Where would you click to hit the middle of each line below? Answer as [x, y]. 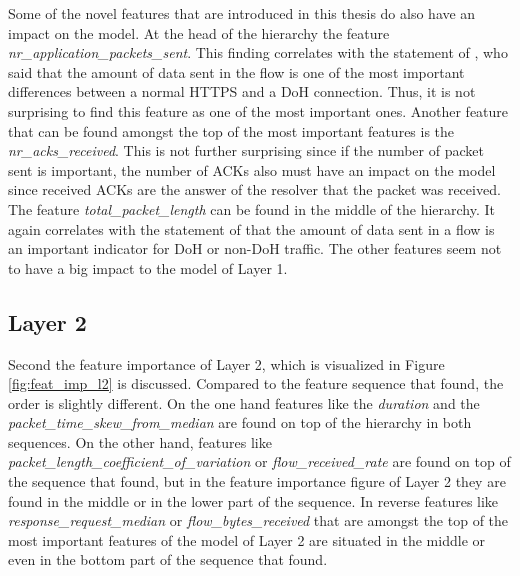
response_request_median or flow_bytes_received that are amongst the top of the [258, 520]
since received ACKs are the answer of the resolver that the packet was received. [254, 189]
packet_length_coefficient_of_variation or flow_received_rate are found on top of [259, 461]
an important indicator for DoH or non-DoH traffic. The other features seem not [255, 248]
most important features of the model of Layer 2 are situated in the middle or [246, 539]
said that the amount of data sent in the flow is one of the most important [236, 71]
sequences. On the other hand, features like [140, 441]
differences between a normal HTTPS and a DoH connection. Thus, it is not [242, 91]
